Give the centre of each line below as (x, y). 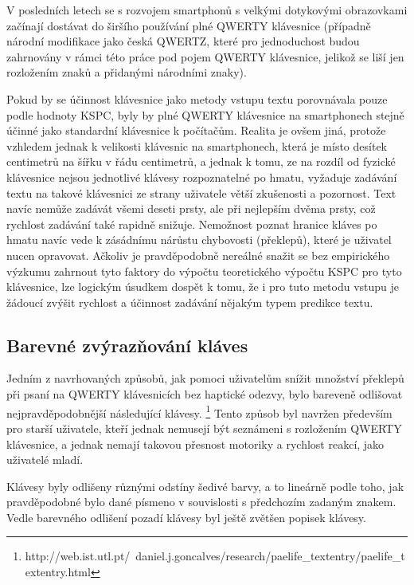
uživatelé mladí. (45, 459)
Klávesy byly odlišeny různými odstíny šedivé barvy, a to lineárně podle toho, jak (205, 486)
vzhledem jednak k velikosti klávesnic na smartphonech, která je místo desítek (197, 145)
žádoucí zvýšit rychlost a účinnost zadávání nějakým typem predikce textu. (190, 302)
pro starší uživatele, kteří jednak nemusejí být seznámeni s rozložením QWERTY (204, 428)
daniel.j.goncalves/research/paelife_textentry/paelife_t (270, 556)
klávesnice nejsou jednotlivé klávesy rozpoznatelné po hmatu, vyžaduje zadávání (202, 177)
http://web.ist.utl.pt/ (78, 556)
